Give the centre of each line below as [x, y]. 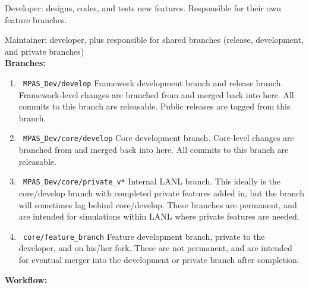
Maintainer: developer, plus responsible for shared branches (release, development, [154, 40]
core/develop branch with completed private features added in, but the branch [161, 192]
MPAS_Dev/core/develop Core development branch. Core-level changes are [158, 138]
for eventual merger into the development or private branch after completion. [159, 259]
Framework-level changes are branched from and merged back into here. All [156, 94]
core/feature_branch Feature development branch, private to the [144, 236]
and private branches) [45, 51]
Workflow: [26, 279]
